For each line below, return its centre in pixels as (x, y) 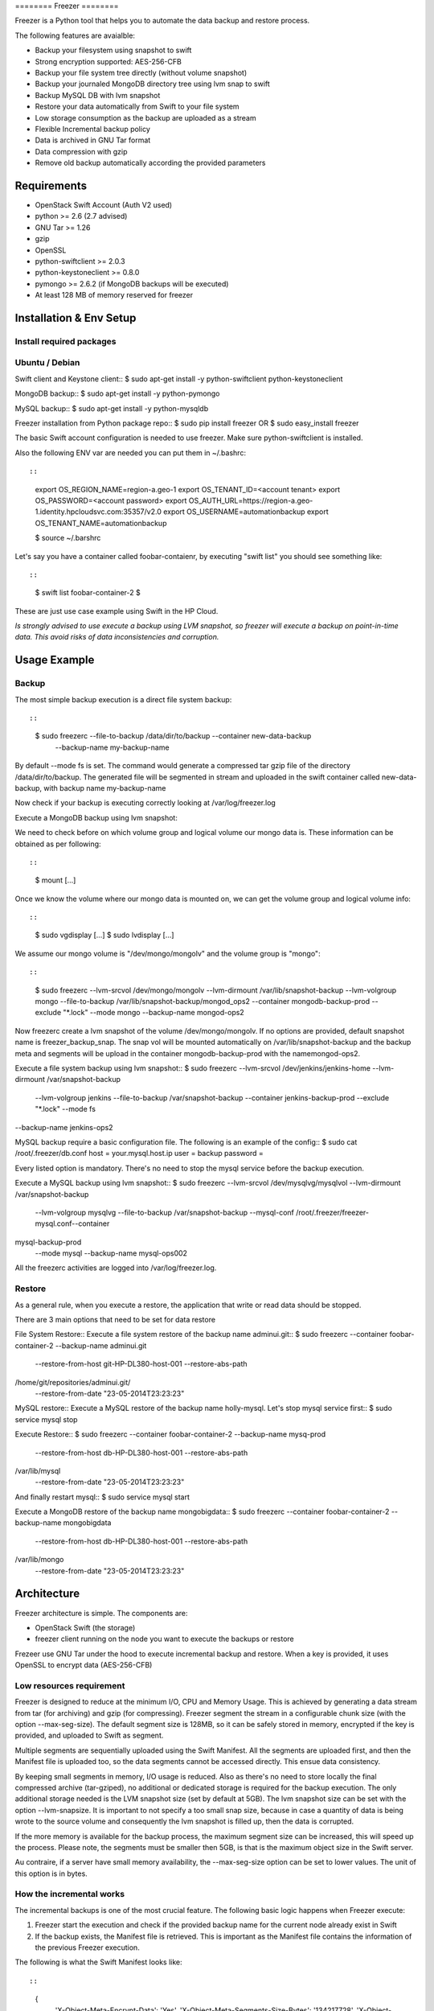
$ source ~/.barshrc (68, 538)
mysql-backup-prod (48, 1242)
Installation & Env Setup (76, 318)
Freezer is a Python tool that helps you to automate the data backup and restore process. (162, 21)
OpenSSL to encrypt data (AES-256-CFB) (84, 1665)
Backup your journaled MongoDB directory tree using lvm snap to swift (153, 84)
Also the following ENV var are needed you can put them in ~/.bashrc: (131, 452)
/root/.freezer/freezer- (333, 1212)
